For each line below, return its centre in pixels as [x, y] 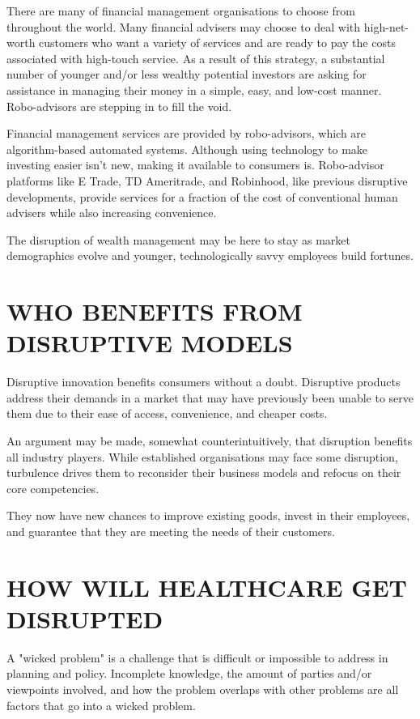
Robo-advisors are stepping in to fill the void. [119, 106]
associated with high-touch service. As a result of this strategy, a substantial [196, 58]
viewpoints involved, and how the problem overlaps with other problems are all [203, 689]
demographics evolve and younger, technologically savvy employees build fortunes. [210, 255]
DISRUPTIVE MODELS [150, 343]
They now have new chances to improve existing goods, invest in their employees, [208, 515]
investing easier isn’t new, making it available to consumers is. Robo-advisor [195, 165]
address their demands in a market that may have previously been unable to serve [210, 397]
